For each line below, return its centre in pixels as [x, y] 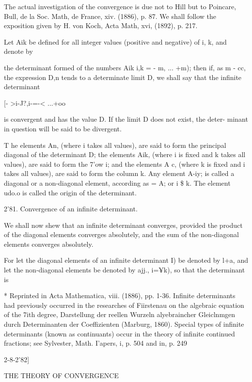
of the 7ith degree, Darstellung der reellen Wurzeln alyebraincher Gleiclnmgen [120, 314]
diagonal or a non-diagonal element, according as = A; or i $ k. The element [117, 183]
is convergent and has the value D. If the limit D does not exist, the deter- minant [126, 119]
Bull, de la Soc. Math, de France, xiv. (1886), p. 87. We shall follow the [110, 16]
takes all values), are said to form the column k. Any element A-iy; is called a [119, 173]
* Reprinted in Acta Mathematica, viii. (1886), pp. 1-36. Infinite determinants [120, 295]
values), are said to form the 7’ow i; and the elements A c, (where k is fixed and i [125, 164]
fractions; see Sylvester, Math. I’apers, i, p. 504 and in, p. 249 [96, 343]
